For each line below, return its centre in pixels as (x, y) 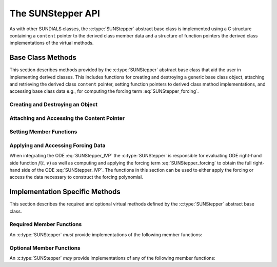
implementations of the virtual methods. (52, 43)
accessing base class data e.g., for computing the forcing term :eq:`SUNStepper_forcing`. (104, 91)
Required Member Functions (46, 224)
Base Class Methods (43, 58)
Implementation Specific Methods (65, 192)
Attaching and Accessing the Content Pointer (67, 118)
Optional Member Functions (45, 248)
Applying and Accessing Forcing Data (57, 145)
